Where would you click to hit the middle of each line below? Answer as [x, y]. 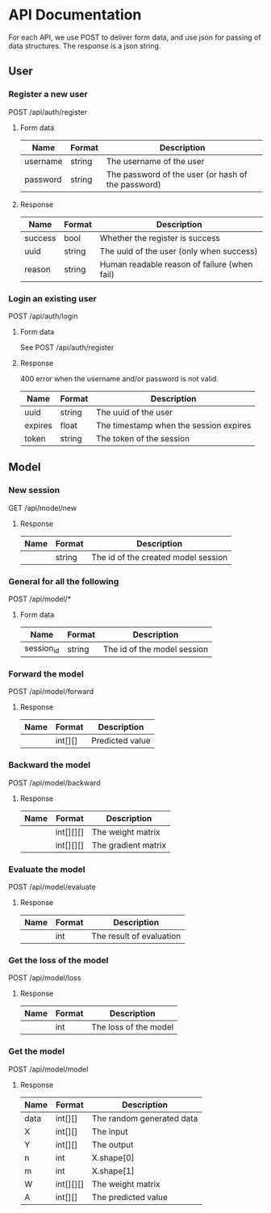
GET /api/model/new [43, 508]
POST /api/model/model [48, 1069]
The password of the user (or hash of [177, 174]
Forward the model [46, 674]
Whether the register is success [160, 238]
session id [42, 649]
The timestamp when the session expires [173, 425]
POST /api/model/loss [45, 978]
